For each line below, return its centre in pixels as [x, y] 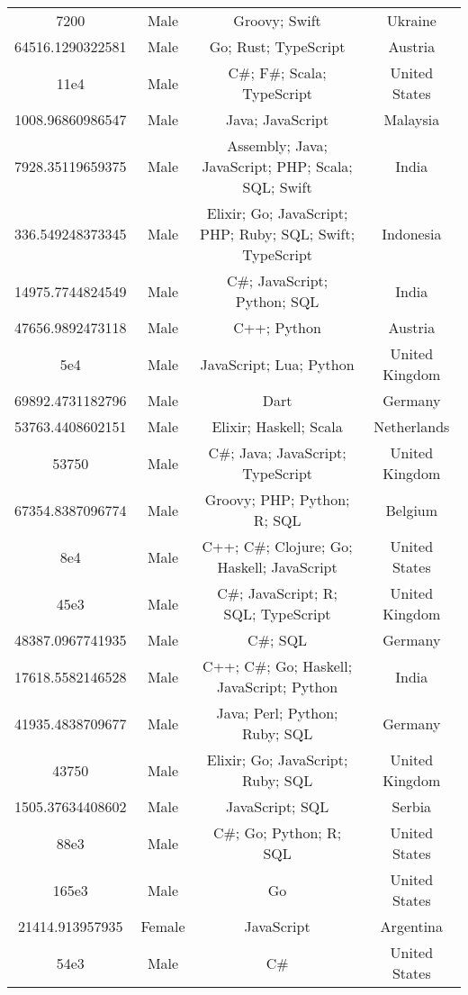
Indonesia [412, 234]
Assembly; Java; [278, 145]
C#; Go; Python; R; [277, 832]
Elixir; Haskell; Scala [277, 426]
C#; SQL [278, 640]
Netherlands [412, 426]
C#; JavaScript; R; [278, 593]
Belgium [412, 510]
